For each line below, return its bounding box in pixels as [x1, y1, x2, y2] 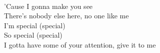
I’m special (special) [4, 20, 65, 30]
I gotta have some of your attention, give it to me [4, 39, 156, 50]
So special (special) [4, 30, 62, 40]
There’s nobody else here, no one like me [4, 10, 129, 21]
